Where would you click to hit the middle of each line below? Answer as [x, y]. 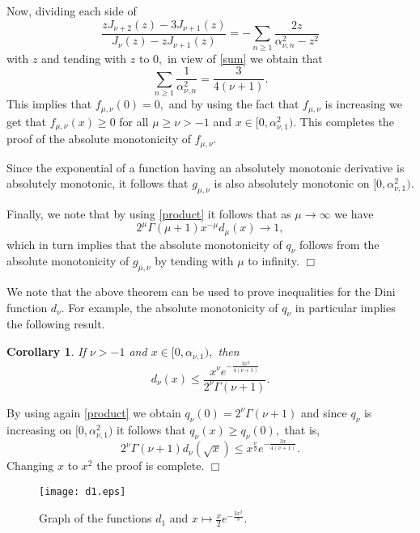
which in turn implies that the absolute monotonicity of [144, 244]
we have [354, 213]
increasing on [39, 429]
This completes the [347, 121]
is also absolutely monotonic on [292, 183]
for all [134, 121]
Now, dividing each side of [72, 11]
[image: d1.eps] [83, 492]
